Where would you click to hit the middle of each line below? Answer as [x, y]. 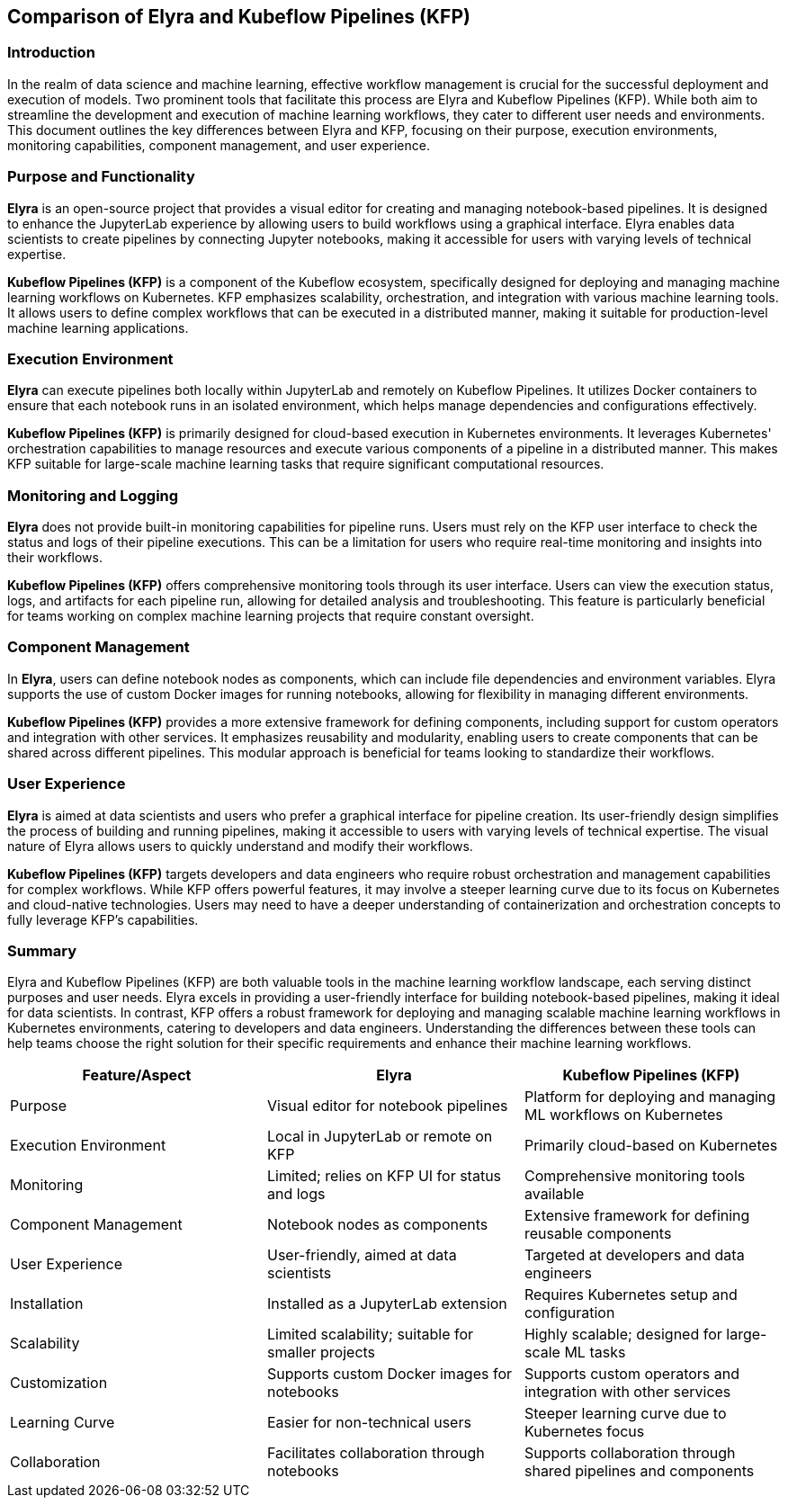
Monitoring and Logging [93, 495]
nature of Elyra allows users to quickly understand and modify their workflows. [240, 846]
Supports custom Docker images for [390, 1374]
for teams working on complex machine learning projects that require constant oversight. [271, 616]
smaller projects [321, 1353]
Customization [59, 1383]
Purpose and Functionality [101, 177]
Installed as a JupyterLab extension [387, 1304]
